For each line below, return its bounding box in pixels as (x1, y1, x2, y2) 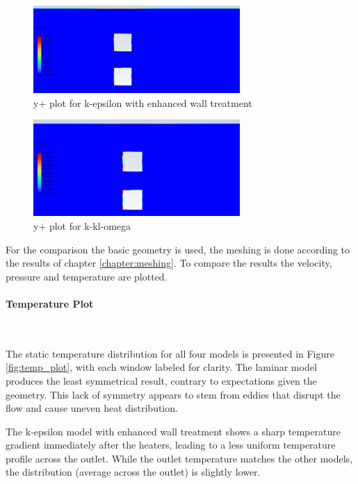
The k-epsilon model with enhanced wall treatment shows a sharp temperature (6, 424, 341, 438)
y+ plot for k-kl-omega (33, 218, 131, 233)
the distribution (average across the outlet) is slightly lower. (6, 465, 261, 479)
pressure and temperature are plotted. (6, 269, 168, 283)
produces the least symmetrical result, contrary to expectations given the (6, 373, 317, 387)
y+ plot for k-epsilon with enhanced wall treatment (33, 95, 252, 110)
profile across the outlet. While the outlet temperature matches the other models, (6, 451, 353, 465)
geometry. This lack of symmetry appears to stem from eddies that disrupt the (6, 387, 341, 401)
